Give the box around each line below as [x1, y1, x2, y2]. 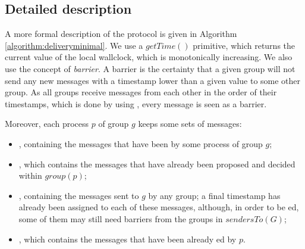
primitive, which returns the [193, 39, 295, 51]
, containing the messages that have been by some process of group [18, 137, 263, 150]
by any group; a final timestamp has [148, 189, 281, 201]
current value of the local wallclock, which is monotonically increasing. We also [5, 51, 293, 63]
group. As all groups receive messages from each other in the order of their [5, 86, 277, 98]
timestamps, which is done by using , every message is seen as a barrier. [5, 97, 267, 110]
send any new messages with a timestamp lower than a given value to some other [5, 74, 301, 86]
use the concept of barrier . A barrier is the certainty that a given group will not [5, 62, 295, 74]
